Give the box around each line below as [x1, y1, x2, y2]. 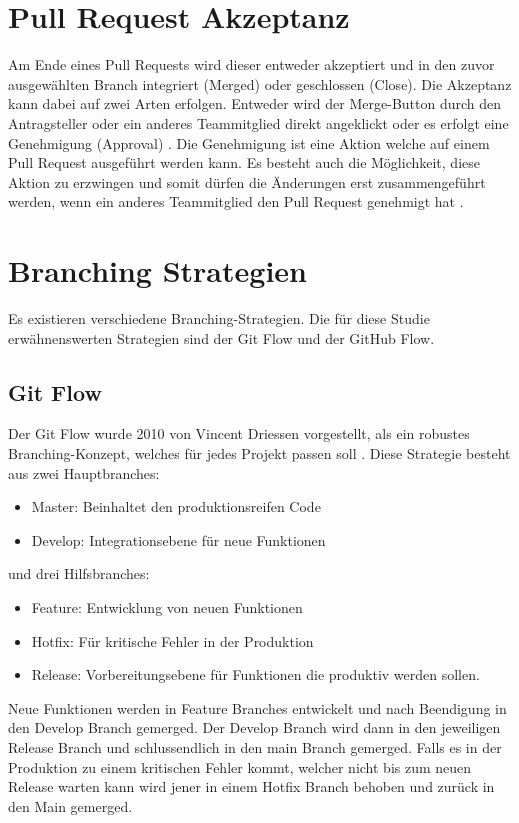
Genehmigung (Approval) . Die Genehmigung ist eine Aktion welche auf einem [8, 132, 490, 153]
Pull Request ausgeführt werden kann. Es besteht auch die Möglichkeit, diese [8, 152, 480, 173]
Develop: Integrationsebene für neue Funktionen [31, 529, 326, 550]
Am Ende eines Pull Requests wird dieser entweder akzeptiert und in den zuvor [8, 54, 495, 75]
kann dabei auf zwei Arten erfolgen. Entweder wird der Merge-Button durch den [8, 93, 502, 114]
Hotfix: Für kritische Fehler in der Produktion [31, 630, 314, 651]
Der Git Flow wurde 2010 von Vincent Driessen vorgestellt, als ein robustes [8, 423, 470, 444]
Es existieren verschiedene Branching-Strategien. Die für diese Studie [8, 308, 430, 328]
